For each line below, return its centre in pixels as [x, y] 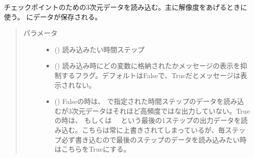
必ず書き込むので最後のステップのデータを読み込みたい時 [154, 139]
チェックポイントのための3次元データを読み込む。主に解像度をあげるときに [126, 7]
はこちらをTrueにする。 [92, 149]
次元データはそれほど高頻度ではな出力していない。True [161, 110]
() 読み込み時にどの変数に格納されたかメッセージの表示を [147, 66]
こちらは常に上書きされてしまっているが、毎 [153, 129]
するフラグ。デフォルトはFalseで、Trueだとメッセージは [151, 75]
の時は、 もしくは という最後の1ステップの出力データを [148, 120]
